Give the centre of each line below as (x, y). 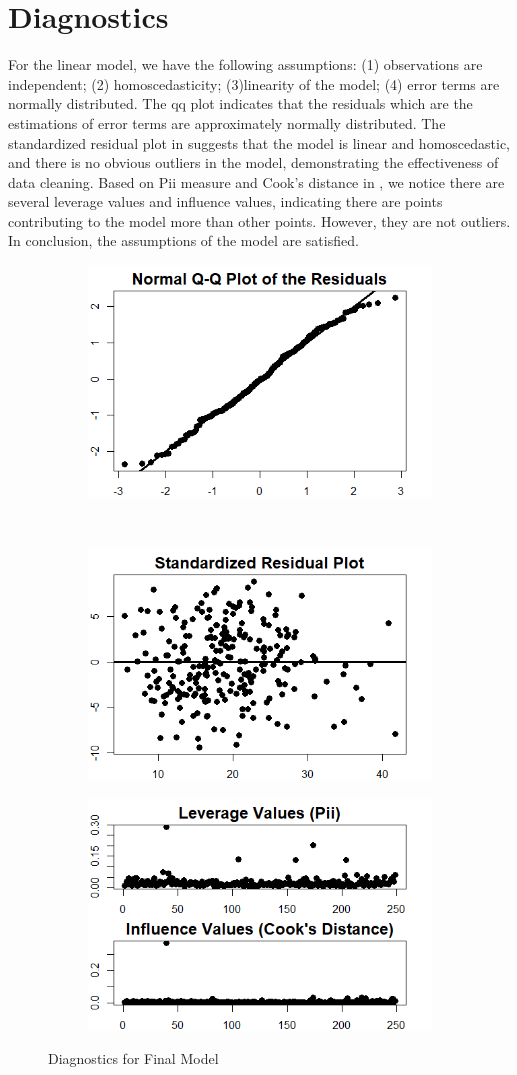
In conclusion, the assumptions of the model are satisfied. (183, 240)
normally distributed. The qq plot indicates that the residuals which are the (240, 103)
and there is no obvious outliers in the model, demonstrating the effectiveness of (253, 162)
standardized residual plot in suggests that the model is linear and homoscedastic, (259, 142)
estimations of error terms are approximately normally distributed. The (227, 122)
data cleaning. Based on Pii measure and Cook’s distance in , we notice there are (256, 181)
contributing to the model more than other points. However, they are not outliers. (259, 220)
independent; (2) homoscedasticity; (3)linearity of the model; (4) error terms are (254, 83)
